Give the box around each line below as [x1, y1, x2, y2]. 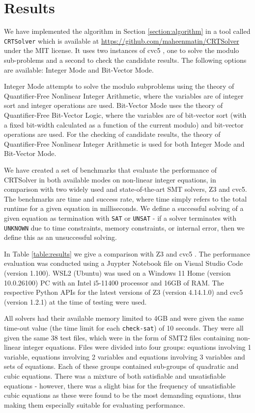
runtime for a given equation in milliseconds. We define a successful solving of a [4, 203, 244, 213]
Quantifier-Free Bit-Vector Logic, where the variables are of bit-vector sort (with [4, 109, 247, 120]
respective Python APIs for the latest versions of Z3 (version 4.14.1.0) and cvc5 [4, 287, 243, 297]
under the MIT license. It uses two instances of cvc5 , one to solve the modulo [4, 45, 239, 55]
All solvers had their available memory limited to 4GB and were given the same [4, 313, 244, 323]
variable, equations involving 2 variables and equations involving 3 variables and [4, 351, 245, 361]
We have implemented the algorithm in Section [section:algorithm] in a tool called [4, 26, 251, 36]
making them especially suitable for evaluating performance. [4, 399, 185, 410]
